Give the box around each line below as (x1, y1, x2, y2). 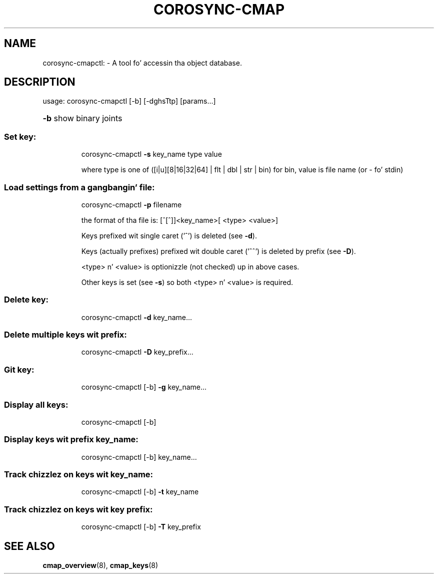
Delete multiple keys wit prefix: (4, 330, 127, 340)
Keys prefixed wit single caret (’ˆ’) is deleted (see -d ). (81, 231, 257, 240)
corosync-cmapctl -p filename (81, 200, 182, 209)
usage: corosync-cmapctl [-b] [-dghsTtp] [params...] (42, 97, 216, 106)
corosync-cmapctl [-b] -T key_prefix (81, 522, 201, 531)
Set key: (4, 131, 36, 142)
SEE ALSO (4, 539, 55, 552)
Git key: (4, 364, 34, 375)
